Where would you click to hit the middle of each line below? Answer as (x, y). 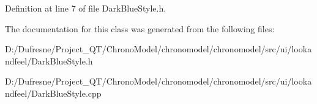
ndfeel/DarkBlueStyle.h (49, 61)
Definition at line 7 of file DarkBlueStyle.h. (86, 8)
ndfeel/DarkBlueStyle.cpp (53, 93)
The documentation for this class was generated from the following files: (140, 28)
